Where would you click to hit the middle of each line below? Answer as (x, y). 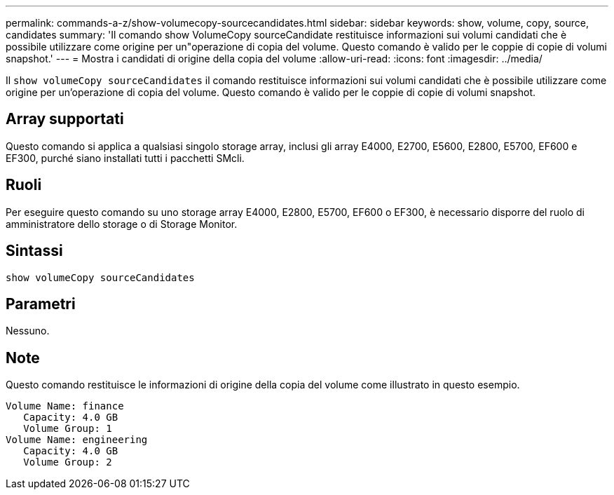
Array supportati (65, 119)
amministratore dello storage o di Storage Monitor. (122, 224)
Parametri (41, 304)
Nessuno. (28, 331)
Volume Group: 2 (68, 462)
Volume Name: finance (65, 406)
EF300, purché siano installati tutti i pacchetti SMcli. (125, 158)
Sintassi (34, 251)
